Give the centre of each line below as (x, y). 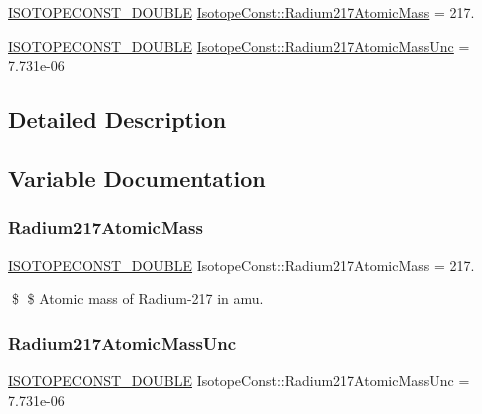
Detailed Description (117, 119)
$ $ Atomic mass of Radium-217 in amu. (137, 298)
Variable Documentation (137, 177)
